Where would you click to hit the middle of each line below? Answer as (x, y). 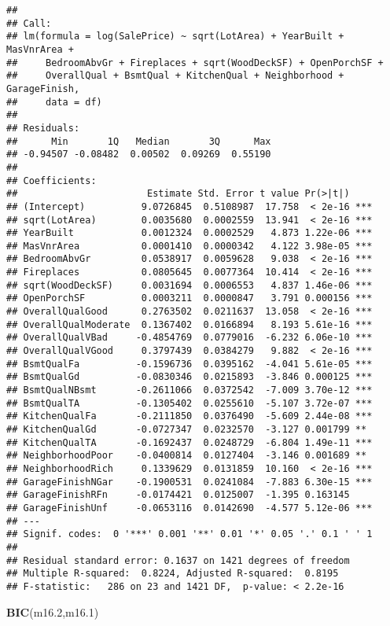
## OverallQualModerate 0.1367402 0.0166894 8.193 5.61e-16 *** (189, 324)
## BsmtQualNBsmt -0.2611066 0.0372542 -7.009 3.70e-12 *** (189, 390)
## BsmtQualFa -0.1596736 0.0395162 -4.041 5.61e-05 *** (189, 364)
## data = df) (54, 102)
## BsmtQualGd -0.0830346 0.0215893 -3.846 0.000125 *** (189, 377)
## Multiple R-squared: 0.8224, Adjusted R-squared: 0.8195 (173, 574)
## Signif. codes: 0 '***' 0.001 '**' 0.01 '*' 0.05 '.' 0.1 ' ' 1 (189, 534)
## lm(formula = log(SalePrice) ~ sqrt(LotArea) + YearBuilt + (175, 37)
